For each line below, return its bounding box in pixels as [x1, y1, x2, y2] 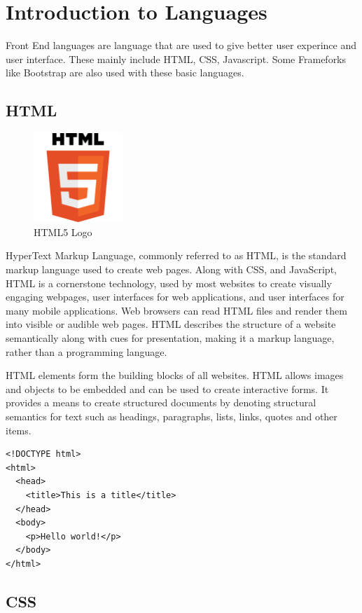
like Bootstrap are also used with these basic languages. [6, 65, 244, 80]
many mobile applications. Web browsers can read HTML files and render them [6, 303, 347, 317]
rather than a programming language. [6, 344, 167, 359]
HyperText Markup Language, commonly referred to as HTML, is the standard [6, 248, 347, 263]
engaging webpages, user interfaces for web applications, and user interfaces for [6, 289, 344, 304]
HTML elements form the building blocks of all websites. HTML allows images [6, 368, 344, 383]
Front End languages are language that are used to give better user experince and [6, 38, 356, 53]
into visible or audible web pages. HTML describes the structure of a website [6, 317, 336, 331]
